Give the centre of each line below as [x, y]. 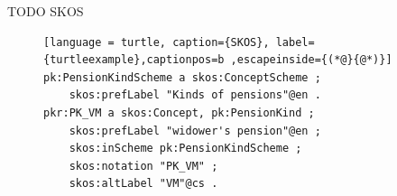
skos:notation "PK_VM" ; [143, 166]
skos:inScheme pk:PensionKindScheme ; [185, 149]
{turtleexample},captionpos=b [134, 60]
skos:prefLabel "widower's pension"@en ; [195, 131]
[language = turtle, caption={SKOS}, [157, 42]
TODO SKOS [46, 11]
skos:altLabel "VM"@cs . [143, 184]
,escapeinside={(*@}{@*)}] [311, 60]
